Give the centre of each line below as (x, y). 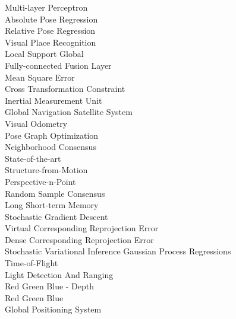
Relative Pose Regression (50, 31)
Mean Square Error (40, 77)
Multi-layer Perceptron (46, 7)
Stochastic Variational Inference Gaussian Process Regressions (118, 251)
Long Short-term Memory (52, 205)
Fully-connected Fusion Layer (58, 65)
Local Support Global (44, 54)
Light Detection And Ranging (59, 274)
